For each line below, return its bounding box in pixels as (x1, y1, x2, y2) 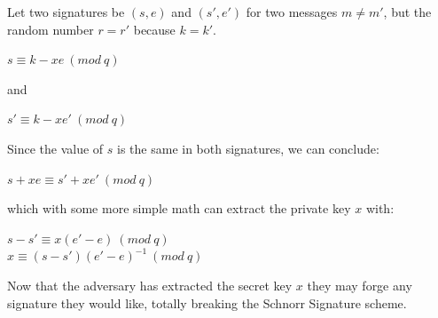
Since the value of (7, 139, 104, 157)
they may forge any (307, 275, 412, 294)
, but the (383, 3, 432, 20)
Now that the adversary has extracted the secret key (7, 275, 293, 294)
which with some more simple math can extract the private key (7, 199, 351, 218)
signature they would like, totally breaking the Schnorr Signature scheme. (7, 293, 407, 312)
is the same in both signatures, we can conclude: (117, 139, 379, 157)
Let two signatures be (7, 3, 125, 20)
